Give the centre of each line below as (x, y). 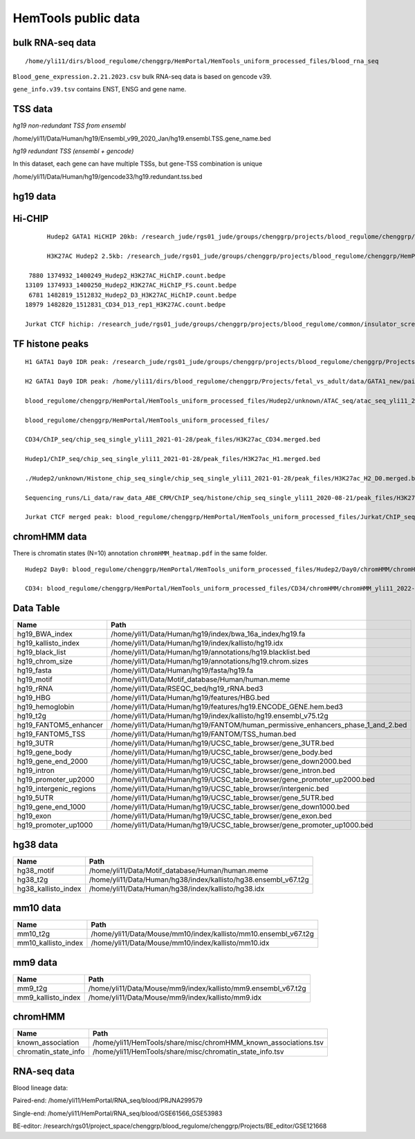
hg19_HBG (34, 698)
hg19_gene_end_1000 (52, 807)
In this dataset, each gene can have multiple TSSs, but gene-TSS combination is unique (138, 164)
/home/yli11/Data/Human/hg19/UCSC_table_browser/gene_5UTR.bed (223, 798)
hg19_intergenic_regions (56, 789)
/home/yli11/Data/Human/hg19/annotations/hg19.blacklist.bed (211, 652)
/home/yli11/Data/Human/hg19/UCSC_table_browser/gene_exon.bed (221, 816)
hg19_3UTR (35, 743)
